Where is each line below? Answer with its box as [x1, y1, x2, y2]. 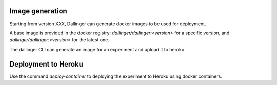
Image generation [9, 7, 68, 15]
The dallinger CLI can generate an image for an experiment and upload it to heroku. [9, 46, 186, 52]
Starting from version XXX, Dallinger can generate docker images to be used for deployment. [9, 20, 206, 27]
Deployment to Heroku [9, 59, 83, 69]
